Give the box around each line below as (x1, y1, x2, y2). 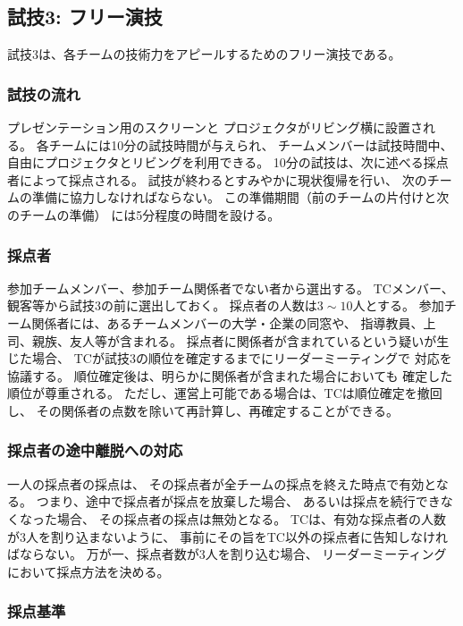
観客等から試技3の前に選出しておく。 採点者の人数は (7, 296, 317, 315)
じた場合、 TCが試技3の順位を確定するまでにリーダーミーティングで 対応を (7, 349, 452, 368)
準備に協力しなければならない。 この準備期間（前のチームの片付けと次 (31, 188, 450, 207)
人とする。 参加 (352, 296, 444, 315)
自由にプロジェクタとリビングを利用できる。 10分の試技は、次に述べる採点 (7, 153, 449, 172)
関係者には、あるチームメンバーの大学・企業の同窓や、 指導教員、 (31, 313, 424, 332)
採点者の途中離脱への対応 (7, 439, 183, 461)
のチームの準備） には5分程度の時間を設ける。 (7, 205, 281, 224)
